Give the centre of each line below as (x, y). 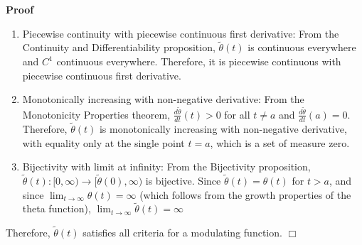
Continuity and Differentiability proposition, (119, 47)
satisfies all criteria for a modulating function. (182, 233)
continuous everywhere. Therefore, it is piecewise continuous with (199, 61)
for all (237, 114)
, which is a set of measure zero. (280, 142)
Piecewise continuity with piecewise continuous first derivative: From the (181, 33)
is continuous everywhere (302, 47)
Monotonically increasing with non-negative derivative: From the (163, 99)
